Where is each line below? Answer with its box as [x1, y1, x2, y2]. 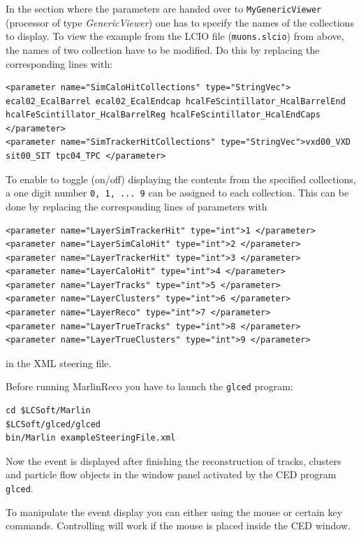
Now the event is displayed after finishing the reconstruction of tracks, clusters [6, 453, 341, 468]
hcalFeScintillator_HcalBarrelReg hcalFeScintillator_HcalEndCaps [6, 110, 321, 120]
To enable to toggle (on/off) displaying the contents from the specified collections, [6, 171, 356, 186]
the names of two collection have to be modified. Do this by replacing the [6, 42, 320, 57]
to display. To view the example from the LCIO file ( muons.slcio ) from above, [6, 29, 344, 43]
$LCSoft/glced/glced [6, 419, 101, 429]
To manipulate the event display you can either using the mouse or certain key [6, 504, 343, 519]
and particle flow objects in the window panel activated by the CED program [6, 467, 337, 482]
